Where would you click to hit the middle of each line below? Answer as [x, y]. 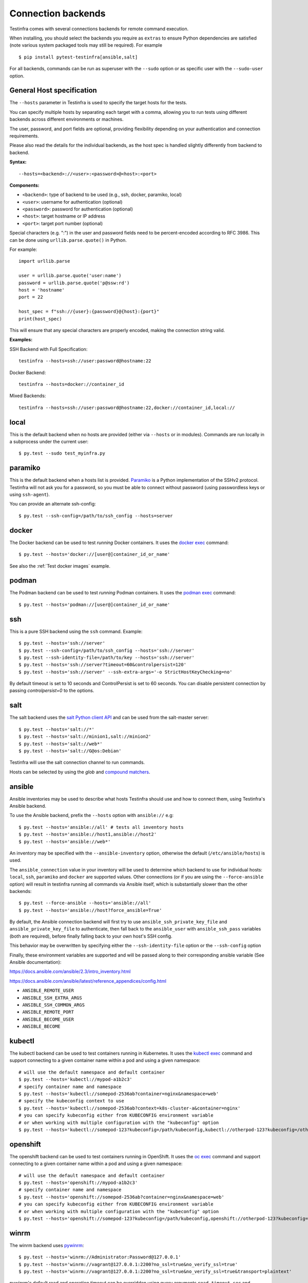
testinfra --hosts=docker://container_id [71, 384]
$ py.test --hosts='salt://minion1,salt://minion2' [85, 737]
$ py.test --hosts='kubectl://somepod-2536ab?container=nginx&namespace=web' [119, 1094]
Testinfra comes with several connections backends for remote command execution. [99, 29]
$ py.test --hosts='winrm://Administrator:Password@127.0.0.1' [100, 1257]
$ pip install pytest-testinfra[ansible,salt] [78, 57]
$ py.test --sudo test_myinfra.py [62, 453]
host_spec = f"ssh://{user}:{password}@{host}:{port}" [89, 312]
